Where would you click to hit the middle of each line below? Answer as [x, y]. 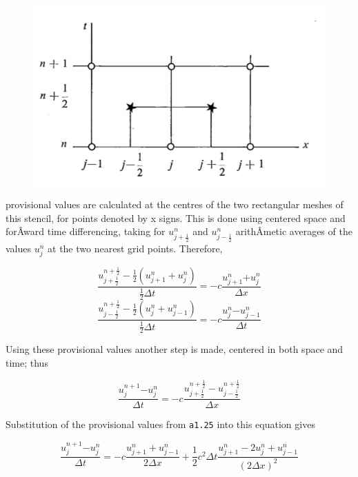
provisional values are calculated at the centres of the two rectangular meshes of [175, 204]
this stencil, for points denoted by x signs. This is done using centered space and [176, 217]
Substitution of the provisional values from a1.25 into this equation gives [160, 424]
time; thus [27, 363]
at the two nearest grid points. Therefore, [135, 248]
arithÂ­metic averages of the [294, 231]
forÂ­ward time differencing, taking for [86, 231]
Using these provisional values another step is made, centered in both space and [175, 349]
